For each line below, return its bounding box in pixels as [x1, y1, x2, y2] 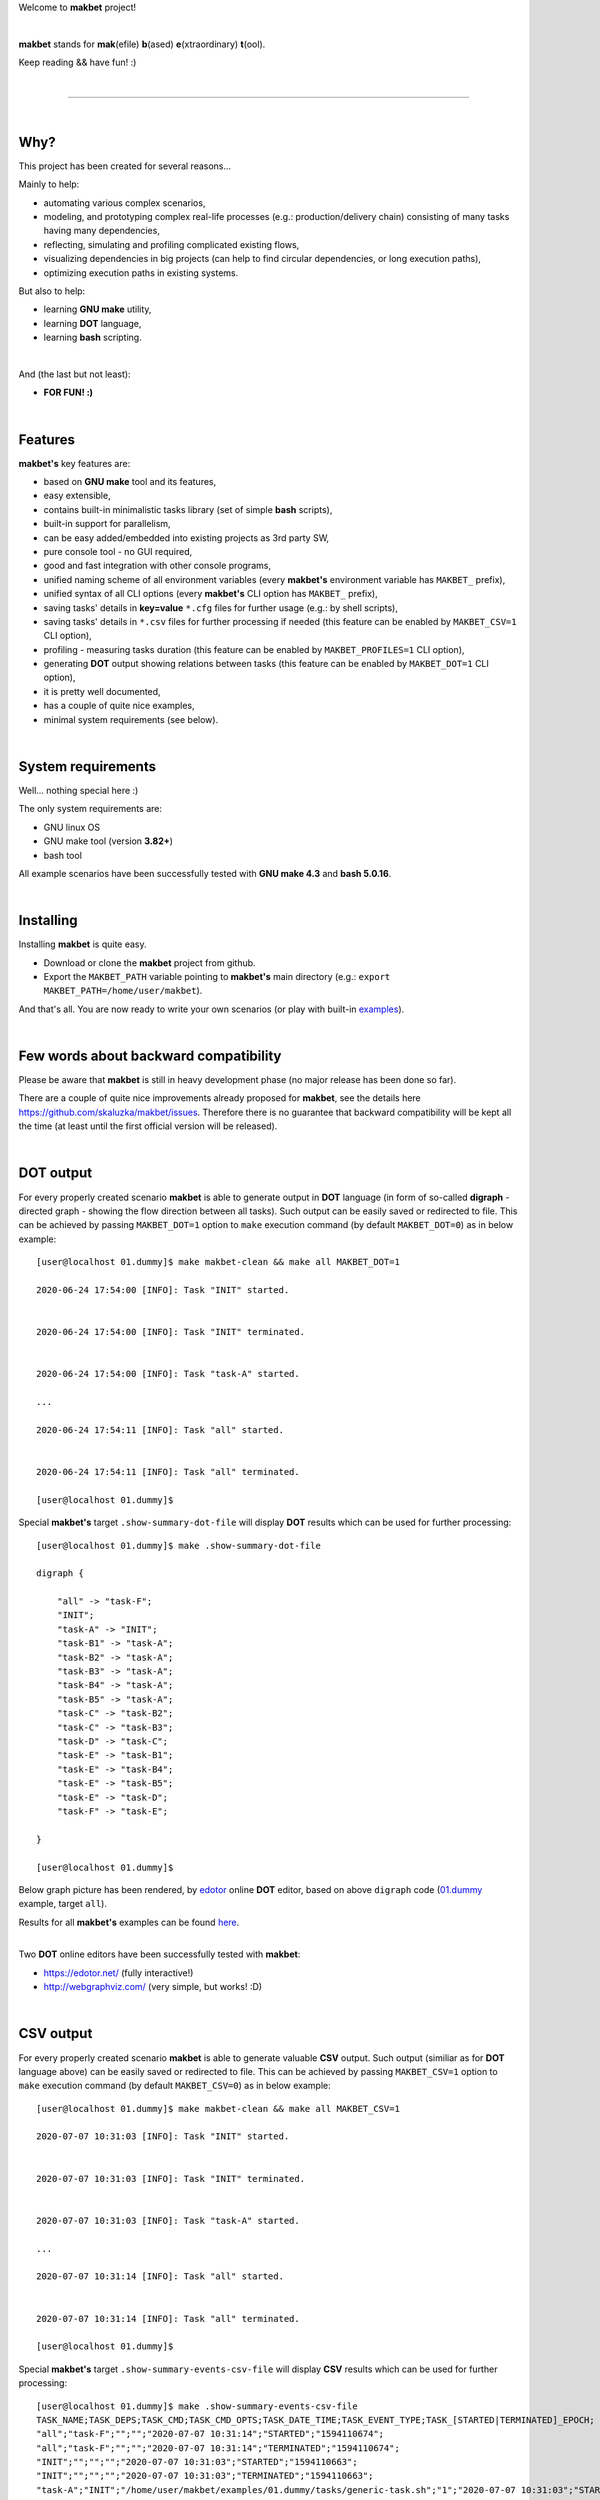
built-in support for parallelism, [43, 518, 171, 530]
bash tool [43, 849, 82, 861]
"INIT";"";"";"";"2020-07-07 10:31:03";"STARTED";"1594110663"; [36, 2456, 359, 2468]
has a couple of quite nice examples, [43, 700, 195, 712]
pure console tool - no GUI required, [43, 545, 193, 557]
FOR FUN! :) [43, 386, 94, 399]
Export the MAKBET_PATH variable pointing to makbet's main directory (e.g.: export [43, 970, 391, 982]
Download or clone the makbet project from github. [43, 956, 256, 969]
